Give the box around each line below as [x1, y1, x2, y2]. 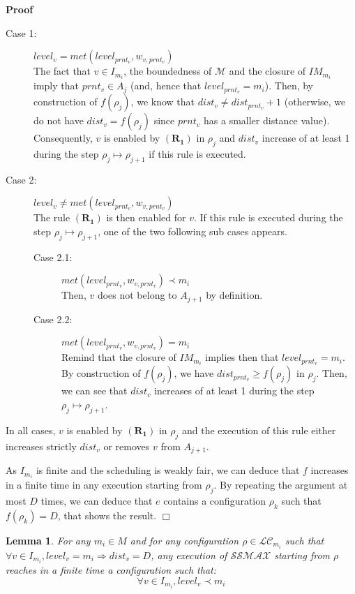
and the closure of [229, 64, 306, 78]
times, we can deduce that [40, 493, 153, 507]
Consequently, [33, 131, 93, 145]
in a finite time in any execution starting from [6, 477, 202, 492]
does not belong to [97, 288, 177, 302]
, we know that [130, 94, 195, 109]
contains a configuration [163, 493, 266, 507]
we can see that [61, 383, 128, 398]
